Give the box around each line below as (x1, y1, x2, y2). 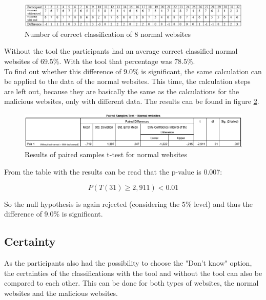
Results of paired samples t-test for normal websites (25, 149, 187, 160)
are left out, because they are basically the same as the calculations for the (4, 85, 239, 96)
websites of (4, 56, 38, 67)
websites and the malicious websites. (4, 287, 118, 298)
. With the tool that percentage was (59, 56, 172, 67)
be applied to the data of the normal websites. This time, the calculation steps (4, 76, 251, 87)
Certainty (4, 233, 56, 249)
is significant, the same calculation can (141, 66, 262, 76)
